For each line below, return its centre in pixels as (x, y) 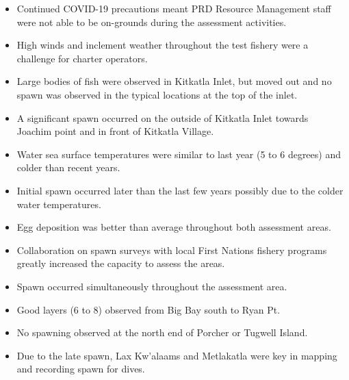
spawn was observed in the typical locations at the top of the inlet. (157, 94)
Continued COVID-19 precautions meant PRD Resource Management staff (174, 8)
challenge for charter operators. (82, 58)
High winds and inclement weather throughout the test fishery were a (163, 45)
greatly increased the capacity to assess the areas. (121, 263)
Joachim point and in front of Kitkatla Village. (115, 131)
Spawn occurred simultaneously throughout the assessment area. (152, 286)
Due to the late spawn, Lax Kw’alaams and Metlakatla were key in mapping (177, 355)
